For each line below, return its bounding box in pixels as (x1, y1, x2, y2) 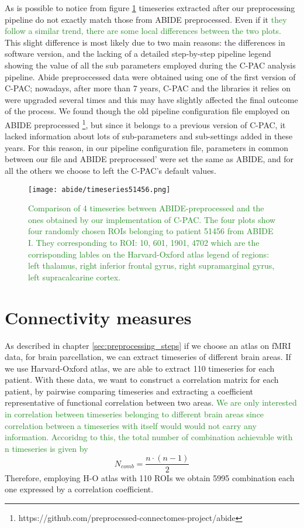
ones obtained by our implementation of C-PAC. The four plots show (28, 213, 276, 225)
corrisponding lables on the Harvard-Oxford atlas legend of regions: (28, 248, 270, 260)
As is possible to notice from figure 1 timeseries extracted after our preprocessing (5, 2, 295, 13)
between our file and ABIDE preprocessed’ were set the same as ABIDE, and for (5, 153, 294, 165)
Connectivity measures (5, 305, 192, 329)
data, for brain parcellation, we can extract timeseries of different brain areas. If (5, 351, 291, 363)
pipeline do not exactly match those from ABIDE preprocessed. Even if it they (5, 13, 287, 25)
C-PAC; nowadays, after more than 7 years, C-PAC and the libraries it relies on (5, 82, 291, 94)
